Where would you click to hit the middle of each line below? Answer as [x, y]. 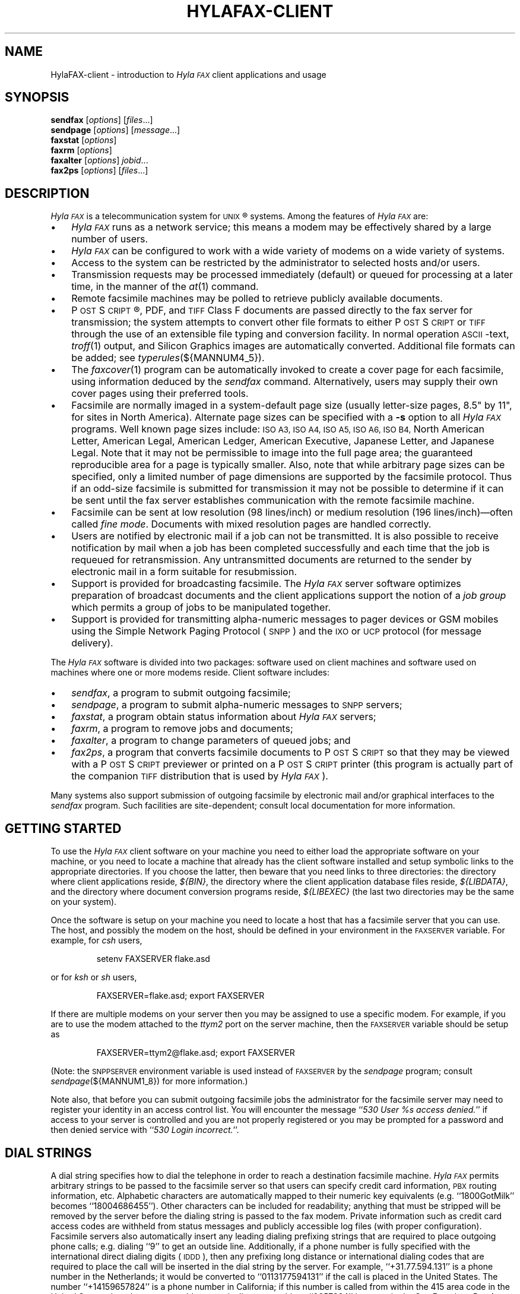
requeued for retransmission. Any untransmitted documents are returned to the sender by [272, 560]
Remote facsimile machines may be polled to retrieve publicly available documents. [257, 299]
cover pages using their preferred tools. [160, 394]
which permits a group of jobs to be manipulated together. [201, 607]
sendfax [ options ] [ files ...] [102, 120]
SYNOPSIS [37, 97]
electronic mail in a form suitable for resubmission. [184, 572]
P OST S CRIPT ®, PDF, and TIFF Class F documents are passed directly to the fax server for [272, 310]
